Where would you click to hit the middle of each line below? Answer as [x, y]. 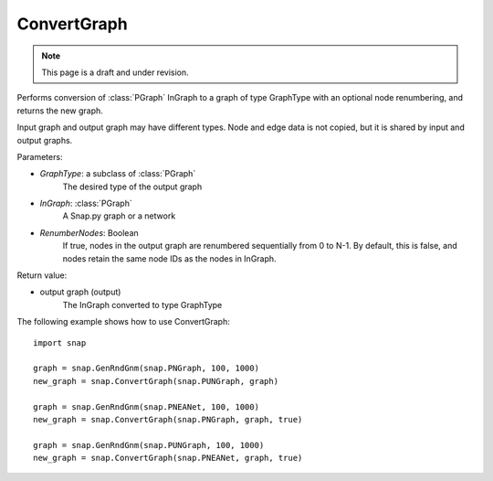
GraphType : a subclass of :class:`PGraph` [118, 174]
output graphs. [45, 140]
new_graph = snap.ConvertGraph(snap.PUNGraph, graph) [156, 381]
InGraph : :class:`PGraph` [86, 203]
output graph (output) [80, 292]
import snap [60, 342]
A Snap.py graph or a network [119, 216]
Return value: [42, 275]
